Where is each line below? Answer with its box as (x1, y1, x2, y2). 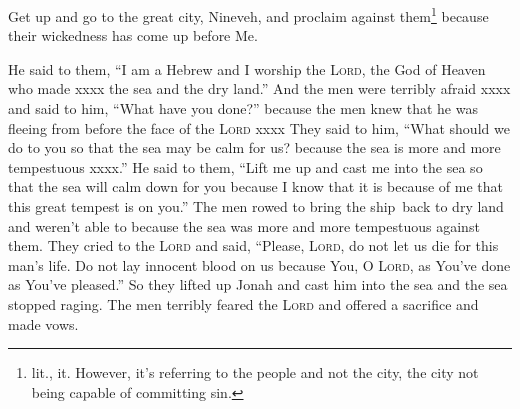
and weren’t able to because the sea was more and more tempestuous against (8, 215, 480, 236)
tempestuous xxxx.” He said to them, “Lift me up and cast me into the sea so (8, 156, 483, 177)
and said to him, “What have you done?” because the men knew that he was (8, 98, 478, 119)
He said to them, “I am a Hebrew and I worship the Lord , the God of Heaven (8, 58, 486, 79)
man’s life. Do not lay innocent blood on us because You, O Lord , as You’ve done (8, 254, 511, 275)
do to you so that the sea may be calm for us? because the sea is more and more (8, 137, 501, 158)
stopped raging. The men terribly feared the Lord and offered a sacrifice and (8, 293, 479, 314)
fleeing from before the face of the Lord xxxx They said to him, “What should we (8, 117, 510, 138)
